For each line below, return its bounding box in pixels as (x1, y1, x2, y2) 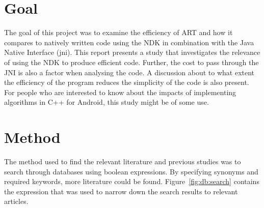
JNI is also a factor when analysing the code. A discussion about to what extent (4, 67, 255, 77)
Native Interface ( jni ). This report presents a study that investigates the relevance (4, 47, 260, 57)
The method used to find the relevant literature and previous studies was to (4, 156, 241, 166)
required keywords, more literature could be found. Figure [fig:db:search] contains (4, 176, 259, 187)
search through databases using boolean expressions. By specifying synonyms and (4, 166, 258, 176)
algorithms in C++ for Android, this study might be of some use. (4, 97, 209, 107)
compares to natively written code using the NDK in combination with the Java (4, 37, 254, 47)
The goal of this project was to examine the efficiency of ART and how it (4, 27, 233, 38)
